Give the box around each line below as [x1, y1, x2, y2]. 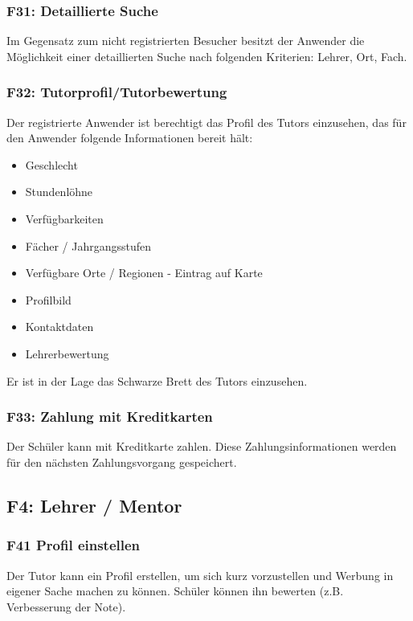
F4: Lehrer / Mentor [6, 492, 182, 517]
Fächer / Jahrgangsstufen [25, 237, 152, 254]
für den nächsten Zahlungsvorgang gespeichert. [6, 453, 237, 470]
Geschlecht [25, 156, 78, 173]
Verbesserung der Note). [6, 598, 126, 615]
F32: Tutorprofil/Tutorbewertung [6, 82, 227, 102]
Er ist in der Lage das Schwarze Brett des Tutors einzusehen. [6, 372, 308, 389]
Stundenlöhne [25, 183, 93, 200]
